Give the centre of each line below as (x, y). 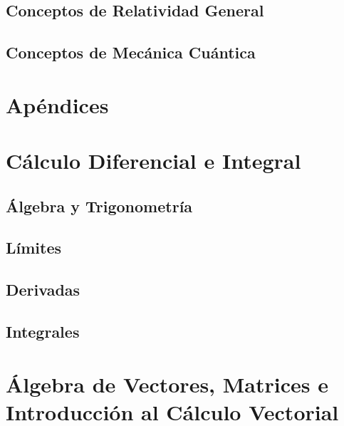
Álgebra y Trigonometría (99, 206)
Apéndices (57, 104)
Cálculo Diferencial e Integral (153, 161)
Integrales (43, 332)
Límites (34, 248)
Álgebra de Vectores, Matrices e (167, 384)
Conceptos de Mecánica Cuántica (131, 52)
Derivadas (43, 290)
